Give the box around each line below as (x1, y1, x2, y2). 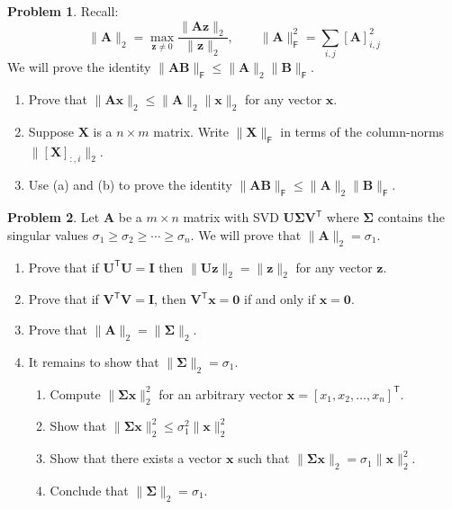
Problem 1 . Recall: (7, 2, 119, 20)
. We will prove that (190, 225, 302, 244)
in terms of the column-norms (280, 121, 445, 140)
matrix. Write (153, 121, 229, 140)
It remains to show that (28, 352, 159, 371)
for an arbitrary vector (158, 384, 284, 403)
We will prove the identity (7, 58, 151, 76)
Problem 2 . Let (7, 208, 100, 227)
